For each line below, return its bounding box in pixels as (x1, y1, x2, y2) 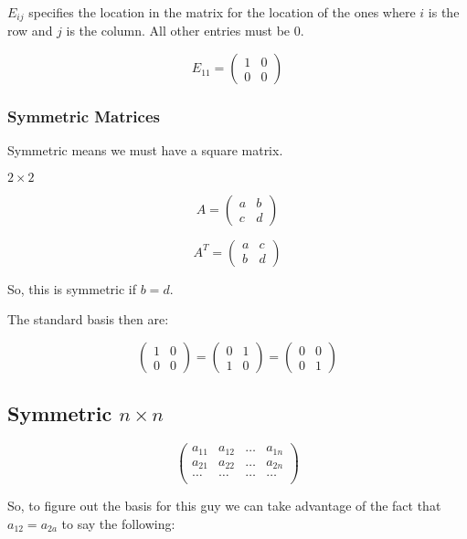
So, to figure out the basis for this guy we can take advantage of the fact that (7, 496, 441, 515)
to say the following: (61, 513, 175, 533)
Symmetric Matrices (7, 104, 160, 127)
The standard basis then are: (7, 310, 169, 329)
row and (7, 21, 53, 40)
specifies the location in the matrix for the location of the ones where (28, 3, 416, 21)
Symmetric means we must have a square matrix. (7, 141, 283, 160)
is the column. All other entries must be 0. (66, 21, 304, 40)
